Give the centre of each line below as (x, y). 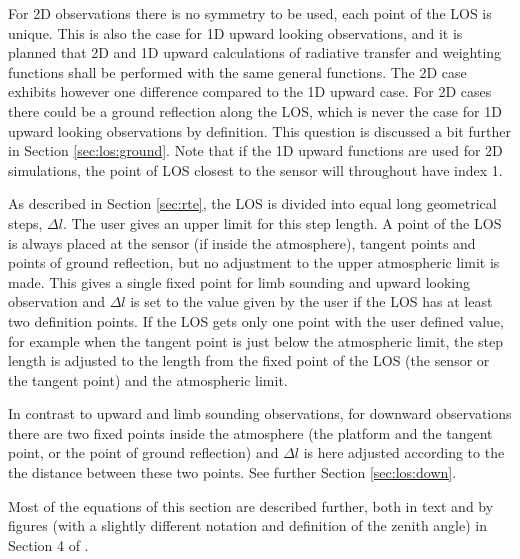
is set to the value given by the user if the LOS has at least (311, 301)
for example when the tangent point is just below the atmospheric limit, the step (256, 340)
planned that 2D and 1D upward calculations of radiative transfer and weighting (255, 52)
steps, (25, 222)
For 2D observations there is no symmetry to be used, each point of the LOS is (250, 13)
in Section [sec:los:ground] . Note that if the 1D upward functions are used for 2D (255, 150)
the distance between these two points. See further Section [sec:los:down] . (232, 472)
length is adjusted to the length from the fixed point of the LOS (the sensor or (249, 360)
